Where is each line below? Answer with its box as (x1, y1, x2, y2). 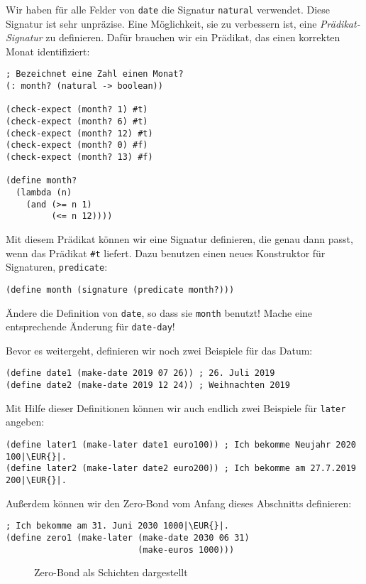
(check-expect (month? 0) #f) (6, 140, 148, 151)
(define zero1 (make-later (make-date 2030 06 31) (6, 532, 250, 543)
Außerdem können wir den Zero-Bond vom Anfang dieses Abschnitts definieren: (6, 495, 352, 510)
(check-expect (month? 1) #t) (6, 104, 148, 115)
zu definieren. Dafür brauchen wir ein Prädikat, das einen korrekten (45, 30, 340, 45)
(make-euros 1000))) (138, 544, 235, 555)
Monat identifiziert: (6, 43, 90, 58)
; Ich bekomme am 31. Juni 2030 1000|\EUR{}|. (6, 521, 229, 531)
